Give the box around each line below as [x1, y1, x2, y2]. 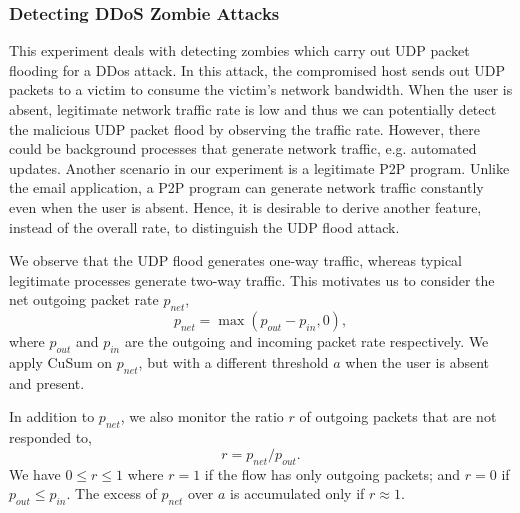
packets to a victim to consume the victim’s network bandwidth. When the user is [9, 79, 513, 100]
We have [9, 463, 61, 484]
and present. [9, 372, 85, 393]
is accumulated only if [230, 483, 365, 504]
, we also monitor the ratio [120, 406, 284, 427]
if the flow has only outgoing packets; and [204, 463, 461, 484]
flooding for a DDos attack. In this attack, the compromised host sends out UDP [9, 59, 505, 80]
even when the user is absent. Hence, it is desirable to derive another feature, [9, 196, 482, 217]
